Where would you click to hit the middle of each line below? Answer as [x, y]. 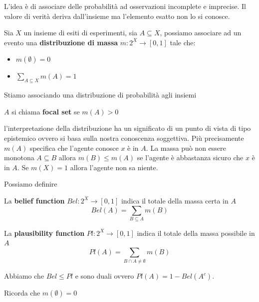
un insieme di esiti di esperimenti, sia [81, 33]
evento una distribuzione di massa [61, 42]
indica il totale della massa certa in [175, 200]
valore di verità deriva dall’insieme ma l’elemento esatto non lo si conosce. [117, 16]
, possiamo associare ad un [201, 33]
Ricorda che [22, 293]
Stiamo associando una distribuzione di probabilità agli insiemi [100, 95]
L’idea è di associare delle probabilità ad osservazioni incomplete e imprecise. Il [125, 6]
